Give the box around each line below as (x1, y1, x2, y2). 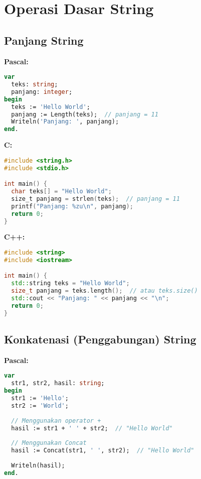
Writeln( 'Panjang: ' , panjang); (11, 118, 119, 126)
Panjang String (4, 32, 84, 48)
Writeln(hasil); (11, 461, 65, 469)
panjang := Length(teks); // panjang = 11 (11, 110, 158, 118)
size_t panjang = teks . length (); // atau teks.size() (11, 287, 198, 295)
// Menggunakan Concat (11, 439, 87, 447)
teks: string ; (11, 81, 58, 88)
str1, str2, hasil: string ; (11, 380, 105, 387)
